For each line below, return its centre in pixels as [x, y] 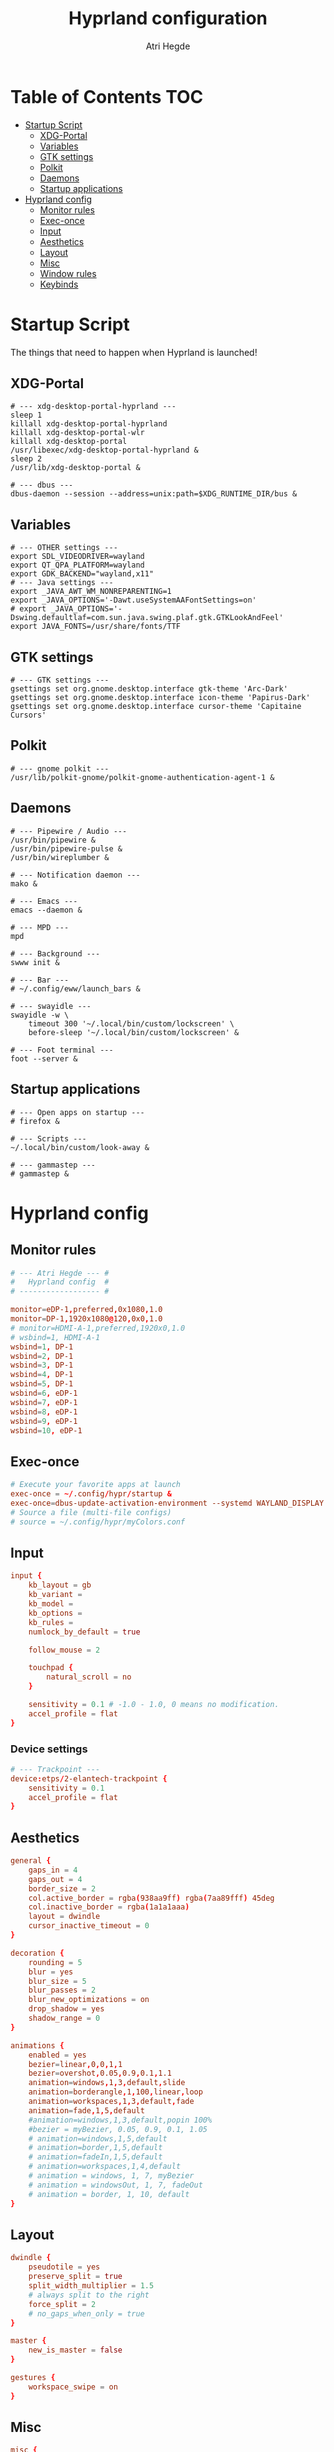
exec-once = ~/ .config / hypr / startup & [91, 1494]
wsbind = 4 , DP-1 [42, 1375]
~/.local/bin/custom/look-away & [80, 1147]
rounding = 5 [55, 1962]
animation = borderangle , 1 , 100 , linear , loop [115, 2092]
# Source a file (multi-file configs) [91, 1512]
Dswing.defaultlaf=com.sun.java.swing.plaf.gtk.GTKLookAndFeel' [147, 618]
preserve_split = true [75, 2277]
